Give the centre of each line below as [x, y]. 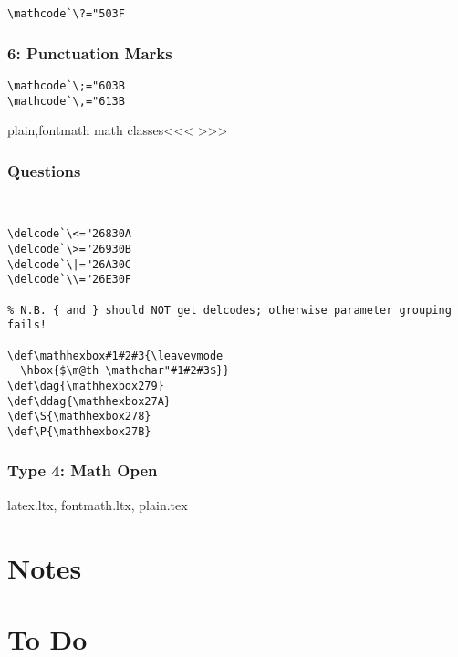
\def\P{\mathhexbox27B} [79, 431]
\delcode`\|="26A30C [70, 264]
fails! [27, 325]
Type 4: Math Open [83, 470]
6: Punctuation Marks [90, 52]
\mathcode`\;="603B [66, 85]
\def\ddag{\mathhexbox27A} [89, 401]
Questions [44, 170]
